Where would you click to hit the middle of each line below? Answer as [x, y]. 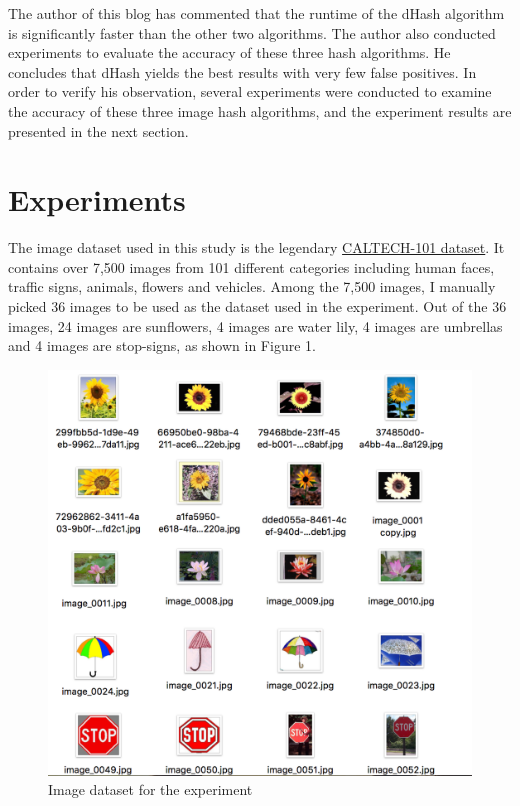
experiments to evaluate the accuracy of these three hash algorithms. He [229, 52]
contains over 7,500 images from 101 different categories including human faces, [251, 266]
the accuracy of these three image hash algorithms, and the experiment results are [260, 110]
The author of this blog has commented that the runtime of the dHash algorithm [256, 13]
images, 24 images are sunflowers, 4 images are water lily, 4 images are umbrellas [255, 325]
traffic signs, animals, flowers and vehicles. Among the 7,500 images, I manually [252, 286]
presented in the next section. [98, 130]
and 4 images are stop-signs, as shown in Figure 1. [162, 345]
